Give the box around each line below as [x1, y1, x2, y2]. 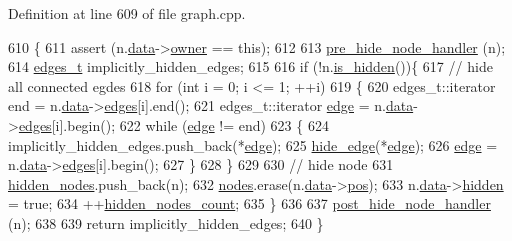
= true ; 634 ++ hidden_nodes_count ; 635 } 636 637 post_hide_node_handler [8, 193, 491, 214]
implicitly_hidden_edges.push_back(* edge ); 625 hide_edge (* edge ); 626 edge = [8, 134, 498, 155]
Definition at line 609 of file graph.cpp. [8, 3, 246, 23]
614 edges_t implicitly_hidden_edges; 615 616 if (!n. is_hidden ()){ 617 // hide [8, 56, 493, 77]
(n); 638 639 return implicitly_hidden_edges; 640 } [8, 212, 324, 233]
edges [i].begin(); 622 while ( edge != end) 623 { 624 [18, 114, 329, 135]
